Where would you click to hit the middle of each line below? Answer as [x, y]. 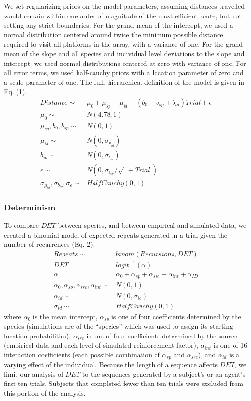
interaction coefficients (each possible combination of [82, 354]
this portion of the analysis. [45, 393]
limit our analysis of [34, 374]
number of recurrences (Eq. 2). [49, 244]
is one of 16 [230, 345]
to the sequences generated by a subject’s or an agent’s [164, 374]
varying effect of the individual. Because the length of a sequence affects [111, 364]
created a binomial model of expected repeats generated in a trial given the [116, 234]
